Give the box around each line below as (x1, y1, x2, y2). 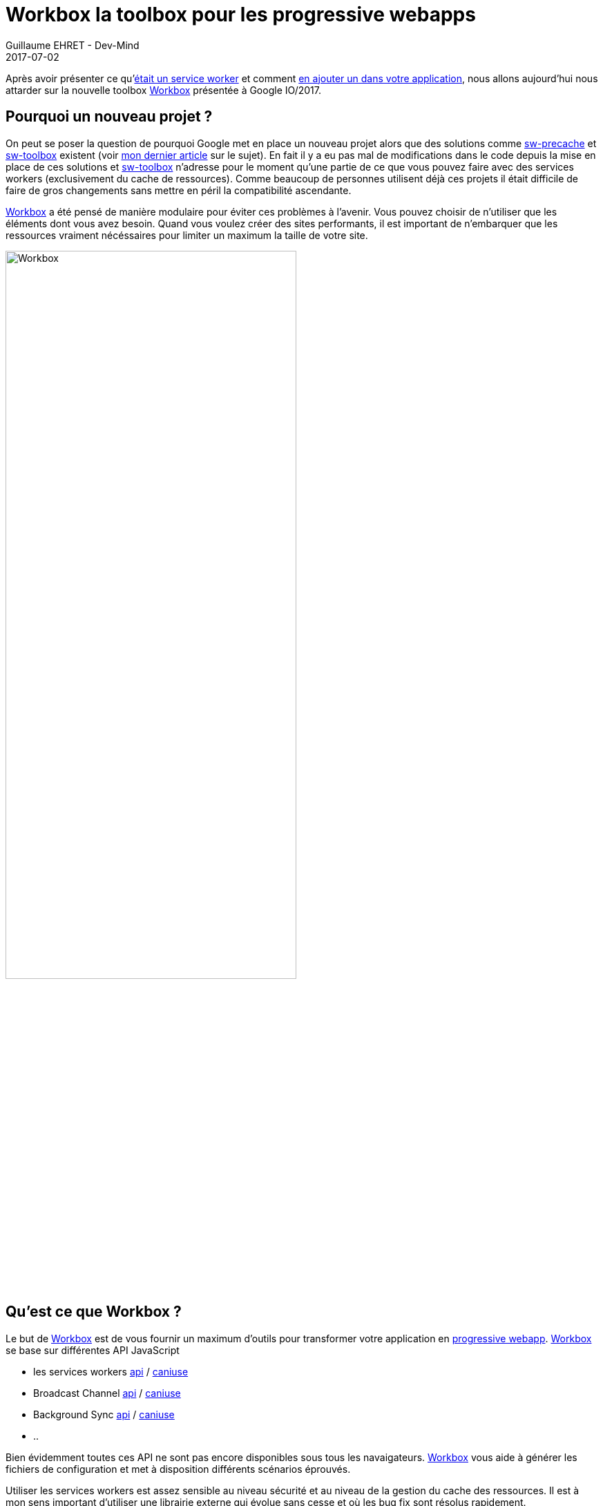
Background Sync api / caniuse (33, 1408, 175, 1420)
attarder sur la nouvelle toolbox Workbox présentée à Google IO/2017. (6, 84, 321, 96)
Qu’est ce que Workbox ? (6, 1303, 182, 1321)
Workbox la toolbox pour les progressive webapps (6, 3, 476, 26)
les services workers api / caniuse (33, 1365, 189, 1378)
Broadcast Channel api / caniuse (33, 1386, 181, 1399)
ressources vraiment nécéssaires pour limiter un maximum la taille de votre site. (6, 229, 368, 241)
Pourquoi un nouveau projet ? (6, 108, 213, 126)
